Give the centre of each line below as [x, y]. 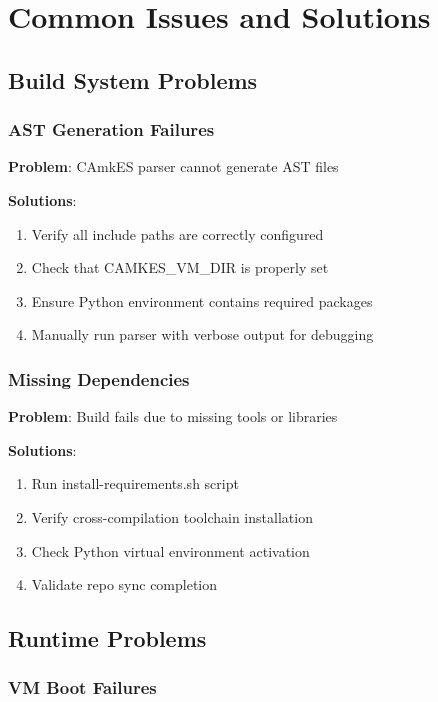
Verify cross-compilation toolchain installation [172, 516]
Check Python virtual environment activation [170, 550]
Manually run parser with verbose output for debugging [202, 334]
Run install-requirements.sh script [135, 483]
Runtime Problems [107, 638]
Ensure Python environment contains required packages [202, 300]
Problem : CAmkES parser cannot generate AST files [173, 166]
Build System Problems [133, 79]
